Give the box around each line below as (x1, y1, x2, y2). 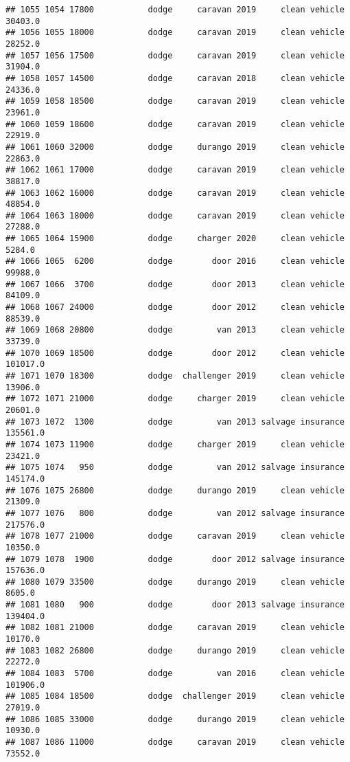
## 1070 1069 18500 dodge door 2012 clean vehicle (5, 348, 345, 358)
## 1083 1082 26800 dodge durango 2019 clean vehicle (5, 645, 345, 655)
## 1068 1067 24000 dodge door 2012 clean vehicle (5, 302, 345, 313)
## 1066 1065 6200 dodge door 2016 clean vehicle (5, 256, 345, 267)
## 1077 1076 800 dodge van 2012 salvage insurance (5, 508, 345, 518)
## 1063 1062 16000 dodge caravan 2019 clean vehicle (5, 188, 345, 198)
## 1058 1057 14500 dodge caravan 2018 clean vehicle (5, 73, 345, 83)
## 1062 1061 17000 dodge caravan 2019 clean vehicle (5, 165, 345, 175)
